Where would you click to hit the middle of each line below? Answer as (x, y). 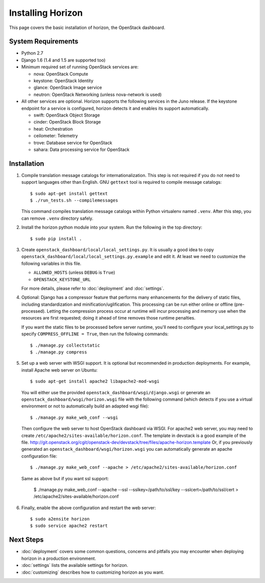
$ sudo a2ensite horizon (60, 519)
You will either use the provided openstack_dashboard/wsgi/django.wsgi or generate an (116, 392)
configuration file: (39, 456)
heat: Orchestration (53, 129)
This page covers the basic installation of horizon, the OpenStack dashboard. (87, 28)
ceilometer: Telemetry (56, 136)
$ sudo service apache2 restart (69, 526)
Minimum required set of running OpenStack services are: (80, 67)
